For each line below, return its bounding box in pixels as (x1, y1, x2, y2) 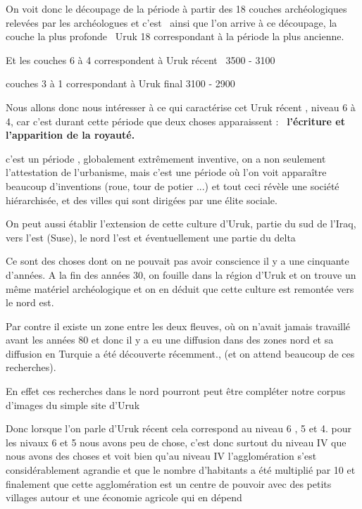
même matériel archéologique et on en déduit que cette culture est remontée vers (6, 281, 354, 296)
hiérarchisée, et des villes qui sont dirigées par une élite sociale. (6, 192, 277, 207)
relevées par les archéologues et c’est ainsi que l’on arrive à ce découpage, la (6, 15, 337, 30)
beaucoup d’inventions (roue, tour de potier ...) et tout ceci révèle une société (6, 178, 339, 193)
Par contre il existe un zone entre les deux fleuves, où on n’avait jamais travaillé (6, 318, 351, 333)
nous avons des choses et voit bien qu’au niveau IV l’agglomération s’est (6, 448, 317, 463)
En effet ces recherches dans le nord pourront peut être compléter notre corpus (6, 384, 346, 398)
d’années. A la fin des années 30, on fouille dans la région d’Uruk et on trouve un (6, 267, 356, 282)
